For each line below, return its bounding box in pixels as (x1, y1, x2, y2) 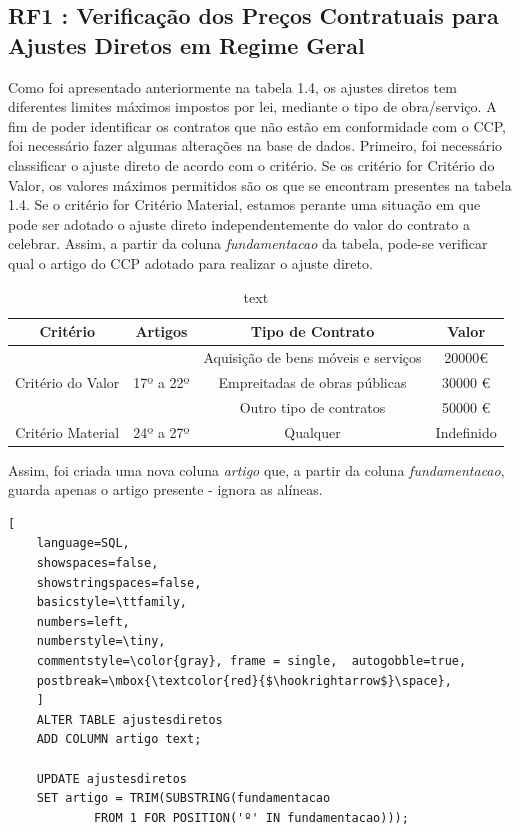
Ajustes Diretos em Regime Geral (8, 29, 365, 60)
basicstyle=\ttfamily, (36, 595, 187, 610)
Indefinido (435, 421, 497, 442)
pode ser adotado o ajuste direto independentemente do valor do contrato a (8, 213, 470, 234)
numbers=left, (36, 614, 130, 629)
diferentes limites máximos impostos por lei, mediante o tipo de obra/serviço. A (8, 96, 497, 117)
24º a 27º (133, 421, 190, 442)
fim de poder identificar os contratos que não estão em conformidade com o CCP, (8, 115, 506, 136)
